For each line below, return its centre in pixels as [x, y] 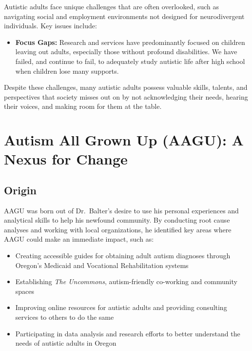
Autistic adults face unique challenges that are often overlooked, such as [112, 6]
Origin [20, 190]
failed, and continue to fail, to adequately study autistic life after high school [130, 61]
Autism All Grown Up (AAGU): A [124, 140]
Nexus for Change [66, 159]
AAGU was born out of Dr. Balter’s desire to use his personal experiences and [121, 210]
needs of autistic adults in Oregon [66, 343]
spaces [25, 291]
